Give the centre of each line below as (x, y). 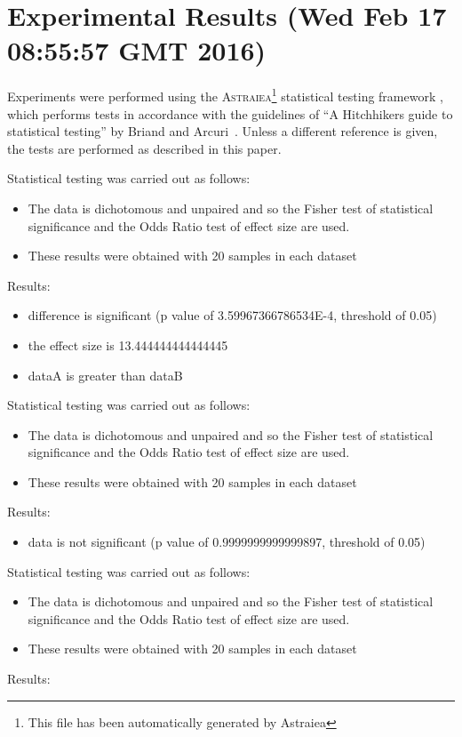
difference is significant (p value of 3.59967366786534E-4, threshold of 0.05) (232, 315)
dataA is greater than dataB (105, 375)
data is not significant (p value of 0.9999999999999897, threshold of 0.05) (227, 542)
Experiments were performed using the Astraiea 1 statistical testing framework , (225, 95)
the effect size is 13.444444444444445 (128, 344)
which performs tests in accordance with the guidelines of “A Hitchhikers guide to (230, 113)
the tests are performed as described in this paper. (144, 148)
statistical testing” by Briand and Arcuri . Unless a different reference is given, (223, 131)
